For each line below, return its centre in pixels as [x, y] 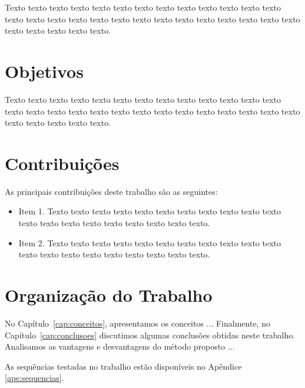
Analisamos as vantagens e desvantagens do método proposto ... [120, 346]
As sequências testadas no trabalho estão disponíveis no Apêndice [123, 366]
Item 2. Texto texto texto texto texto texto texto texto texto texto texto [150, 242]
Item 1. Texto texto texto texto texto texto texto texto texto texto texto [150, 211]
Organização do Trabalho [109, 294]
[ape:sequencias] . [34, 378]
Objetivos [44, 71]
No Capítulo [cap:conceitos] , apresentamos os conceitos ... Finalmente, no [137, 323]
